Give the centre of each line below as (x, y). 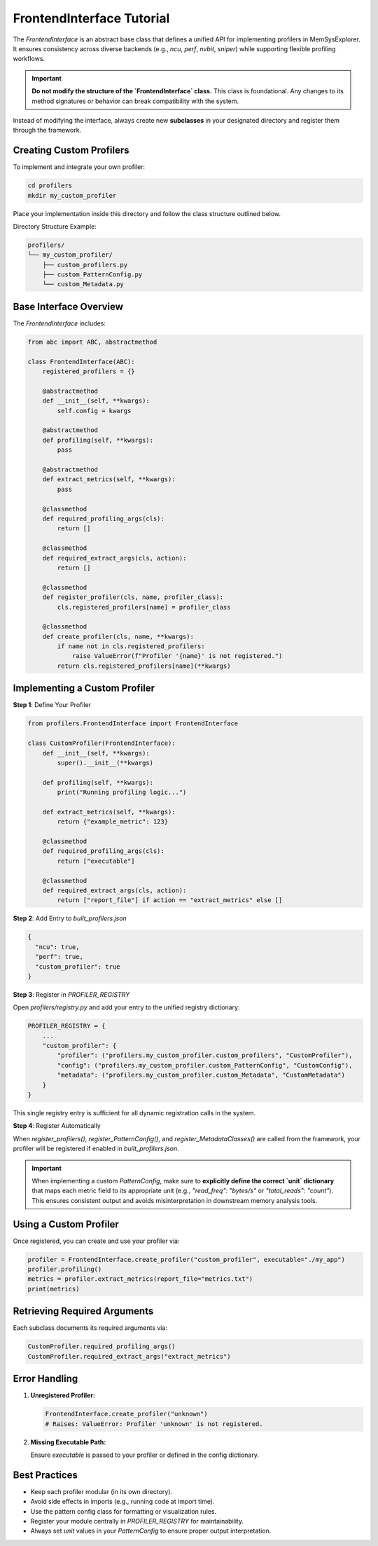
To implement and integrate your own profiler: (79, 167)
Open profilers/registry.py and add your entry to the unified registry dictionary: (127, 1007)
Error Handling (45, 1379)
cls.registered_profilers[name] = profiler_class (144, 607)
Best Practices (45, 1475)
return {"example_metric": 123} (112, 822)
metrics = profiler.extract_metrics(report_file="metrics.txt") (140, 1279)
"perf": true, (59, 957)
